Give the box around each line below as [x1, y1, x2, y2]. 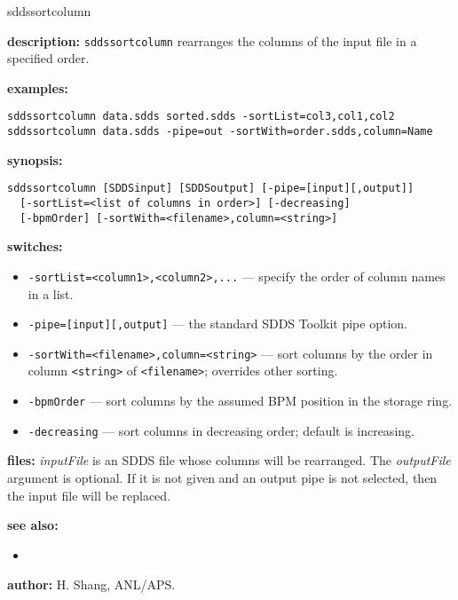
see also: [7, 516, 59, 534]
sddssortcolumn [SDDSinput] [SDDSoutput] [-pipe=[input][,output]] [7, 182, 415, 195]
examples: [7, 78, 68, 97]
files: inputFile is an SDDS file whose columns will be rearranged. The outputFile [7, 451, 451, 470]
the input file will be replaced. [7, 486, 171, 504]
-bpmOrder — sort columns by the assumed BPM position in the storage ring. [28, 391, 453, 410]
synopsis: [7, 150, 63, 169]
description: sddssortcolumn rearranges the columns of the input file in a [7, 31, 417, 50]
